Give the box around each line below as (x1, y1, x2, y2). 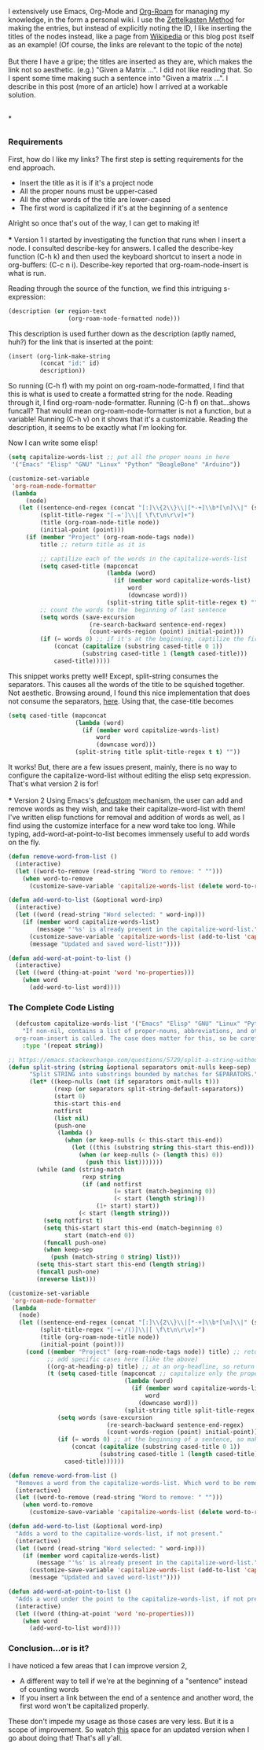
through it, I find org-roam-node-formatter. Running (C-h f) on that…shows (8, 398, 251, 407)
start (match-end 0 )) (64, 1231, 135, 1239)
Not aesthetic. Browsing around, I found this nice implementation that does (8, 688, 251, 697)
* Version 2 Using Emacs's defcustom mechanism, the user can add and (8, 796, 244, 805)
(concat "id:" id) (39, 359, 101, 368)
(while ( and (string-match (36, 1165, 125, 1174)
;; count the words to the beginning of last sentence (39, 605, 226, 614)
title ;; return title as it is (39, 540, 146, 549)
